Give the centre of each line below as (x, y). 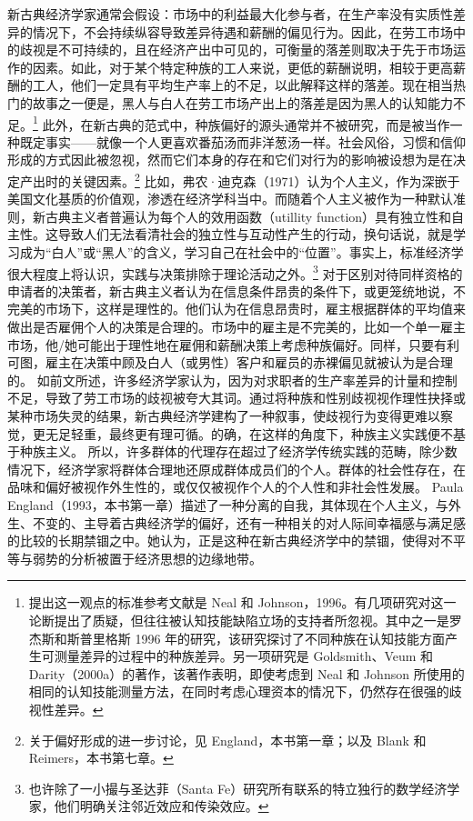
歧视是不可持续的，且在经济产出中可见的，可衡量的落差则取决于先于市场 (236, 50)
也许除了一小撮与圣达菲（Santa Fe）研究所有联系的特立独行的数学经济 (238, 788)
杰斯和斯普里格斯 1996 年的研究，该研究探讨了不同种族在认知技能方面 (237, 638)
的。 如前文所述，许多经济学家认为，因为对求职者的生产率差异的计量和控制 (232, 380)
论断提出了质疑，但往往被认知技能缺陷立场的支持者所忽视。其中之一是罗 (245, 620)
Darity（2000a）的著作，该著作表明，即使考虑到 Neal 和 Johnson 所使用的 (247, 673)
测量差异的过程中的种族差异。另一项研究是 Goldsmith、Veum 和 (244, 656)
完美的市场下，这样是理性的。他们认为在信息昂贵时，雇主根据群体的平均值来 (236, 309)
